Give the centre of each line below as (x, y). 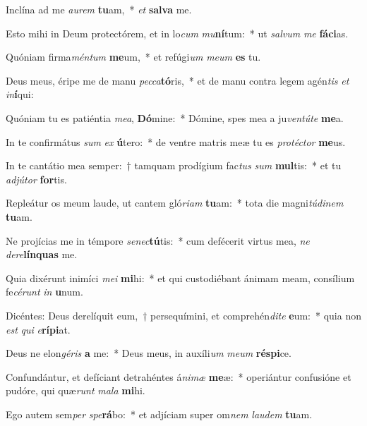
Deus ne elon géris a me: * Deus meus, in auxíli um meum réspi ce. (149, 353)
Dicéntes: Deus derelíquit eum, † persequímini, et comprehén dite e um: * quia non (183, 315)
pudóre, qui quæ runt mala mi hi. (76, 390)
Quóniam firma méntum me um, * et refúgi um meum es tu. (133, 57)
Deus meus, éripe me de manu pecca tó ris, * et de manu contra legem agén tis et (178, 80)
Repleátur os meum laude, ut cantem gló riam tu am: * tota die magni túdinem (175, 203)
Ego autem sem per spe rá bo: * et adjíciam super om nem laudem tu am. (159, 414)
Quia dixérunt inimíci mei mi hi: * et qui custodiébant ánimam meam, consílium (180, 278)
